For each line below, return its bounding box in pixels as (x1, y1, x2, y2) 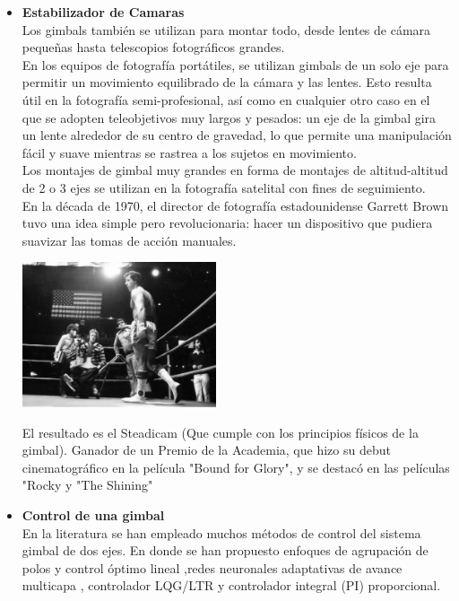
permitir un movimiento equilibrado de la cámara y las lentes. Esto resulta (22, 73, 432, 91)
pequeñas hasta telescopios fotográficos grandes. (22, 38, 285, 57)
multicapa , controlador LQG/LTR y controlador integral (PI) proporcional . (22, 576, 441, 595)
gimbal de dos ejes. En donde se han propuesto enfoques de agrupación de (22, 541, 429, 560)
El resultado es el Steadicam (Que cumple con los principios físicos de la (22, 422, 419, 441)
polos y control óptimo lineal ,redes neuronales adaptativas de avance (22, 558, 403, 577)
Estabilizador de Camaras (22, 3, 185, 21)
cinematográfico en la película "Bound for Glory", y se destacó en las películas (22, 457, 450, 476)
